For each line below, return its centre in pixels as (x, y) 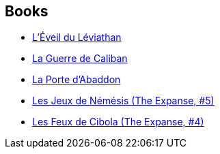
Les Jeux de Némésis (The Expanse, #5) (123, 101)
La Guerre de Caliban (80, 59)
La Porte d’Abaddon (77, 80)
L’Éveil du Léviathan (77, 37)
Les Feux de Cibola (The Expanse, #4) (118, 122)
